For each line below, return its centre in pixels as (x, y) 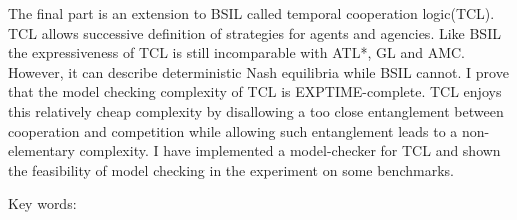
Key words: (42, 203)
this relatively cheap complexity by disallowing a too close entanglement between (256, 110)
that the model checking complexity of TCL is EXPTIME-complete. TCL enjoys (255, 91)
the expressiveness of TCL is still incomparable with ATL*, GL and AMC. (236, 52)
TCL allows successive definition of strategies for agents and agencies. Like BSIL (254, 32)
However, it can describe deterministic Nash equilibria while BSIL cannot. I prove (258, 71)
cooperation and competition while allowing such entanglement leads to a (233, 130)
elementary (41, 150)
